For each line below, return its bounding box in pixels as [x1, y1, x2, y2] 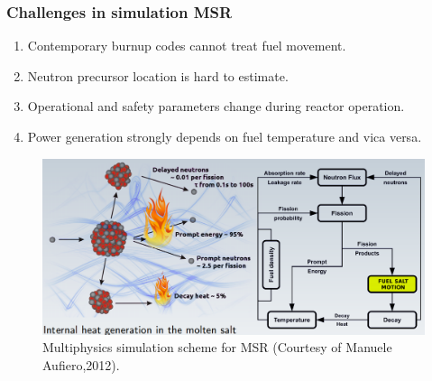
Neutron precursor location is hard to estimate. [27, 66, 289, 85]
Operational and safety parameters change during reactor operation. [27, 97, 405, 116]
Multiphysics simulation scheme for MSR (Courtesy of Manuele [42, 338, 392, 357]
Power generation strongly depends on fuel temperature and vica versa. [27, 127, 422, 145]
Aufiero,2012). [42, 355, 120, 374]
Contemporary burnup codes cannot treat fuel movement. [27, 36, 346, 55]
